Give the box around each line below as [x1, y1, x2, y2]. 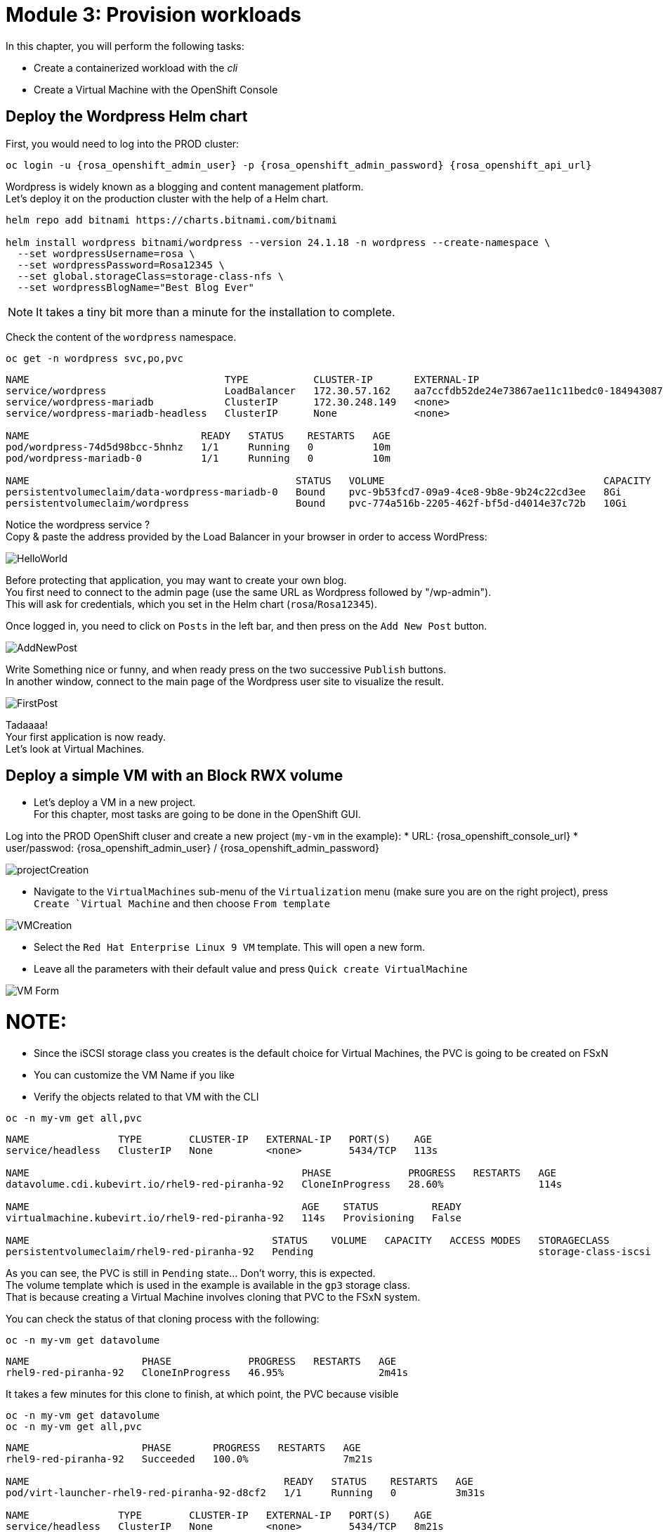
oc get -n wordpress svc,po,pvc [6, 352, 183, 364]
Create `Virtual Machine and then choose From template [34, 897, 330, 910]
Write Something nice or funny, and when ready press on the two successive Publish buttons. [6, 663, 447, 675]
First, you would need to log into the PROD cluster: [6, 137, 239, 150]
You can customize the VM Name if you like [34, 1068, 235, 1081]
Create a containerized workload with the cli [34, 61, 238, 74]
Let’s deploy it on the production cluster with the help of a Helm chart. [6, 192, 329, 205]
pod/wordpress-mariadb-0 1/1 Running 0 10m [6, 452, 390, 464]
